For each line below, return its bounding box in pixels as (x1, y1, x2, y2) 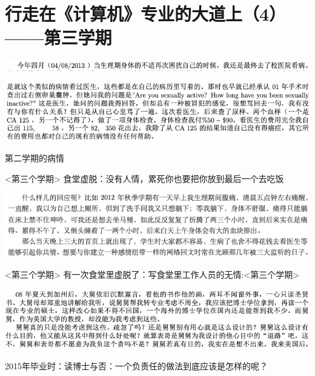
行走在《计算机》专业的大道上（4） (5, 1, 287, 26)
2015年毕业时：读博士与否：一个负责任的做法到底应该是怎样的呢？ (5, 359, 268, 372)
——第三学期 (5, 25, 112, 50)
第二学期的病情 (5, 152, 64, 164)
